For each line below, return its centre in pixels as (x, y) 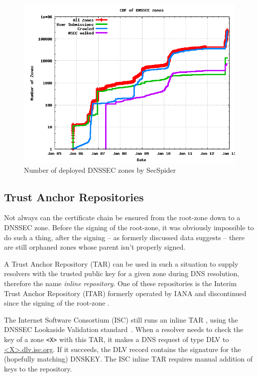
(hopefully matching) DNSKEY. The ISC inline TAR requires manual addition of (128, 359)
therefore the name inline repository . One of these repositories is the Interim (121, 283)
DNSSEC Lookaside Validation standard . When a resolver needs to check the (124, 329)
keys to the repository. (38, 368)
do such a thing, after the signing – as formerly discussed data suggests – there (125, 237)
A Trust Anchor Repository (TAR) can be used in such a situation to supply (121, 263)
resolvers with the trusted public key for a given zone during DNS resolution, (122, 273)
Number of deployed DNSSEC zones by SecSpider (100, 170)
